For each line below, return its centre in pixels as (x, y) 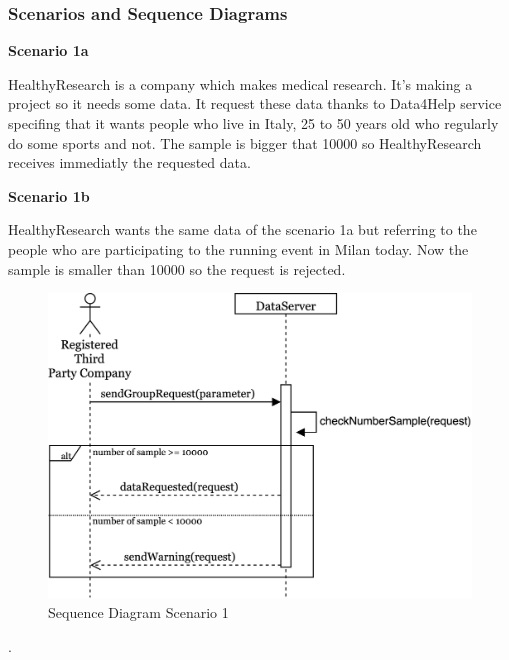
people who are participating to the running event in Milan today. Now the (238, 248)
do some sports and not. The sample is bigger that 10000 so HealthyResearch (245, 142)
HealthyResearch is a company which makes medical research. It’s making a (240, 83)
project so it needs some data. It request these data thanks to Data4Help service (255, 103)
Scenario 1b (49, 195)
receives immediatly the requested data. (129, 162)
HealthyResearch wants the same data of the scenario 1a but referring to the (242, 229)
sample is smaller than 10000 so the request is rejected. (177, 268)
